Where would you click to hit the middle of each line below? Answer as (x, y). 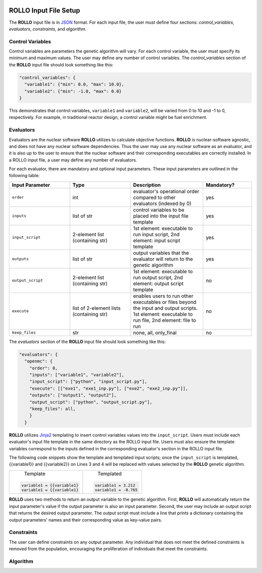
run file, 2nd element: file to (165, 320)
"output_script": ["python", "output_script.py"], (91, 402)
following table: (24, 176)
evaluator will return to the (163, 259)
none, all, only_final (155, 332)
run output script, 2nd (158, 278)
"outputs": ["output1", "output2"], (73, 395)
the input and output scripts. (165, 308)
